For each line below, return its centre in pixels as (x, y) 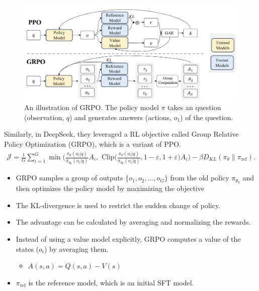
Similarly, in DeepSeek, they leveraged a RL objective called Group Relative (121, 134)
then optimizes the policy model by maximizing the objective (110, 188)
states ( (27, 249)
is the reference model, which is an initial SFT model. (111, 282)
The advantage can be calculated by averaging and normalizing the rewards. (133, 222)
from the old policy (200, 178)
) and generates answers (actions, (120, 117)
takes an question (194, 107)
